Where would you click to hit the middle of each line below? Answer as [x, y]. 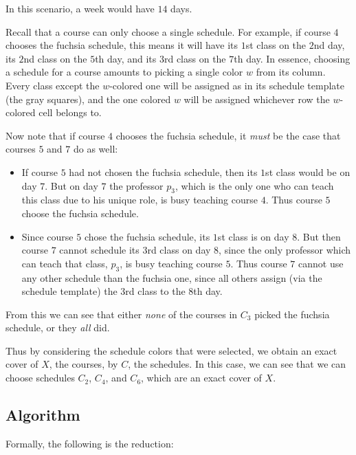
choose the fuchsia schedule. [80, 213]
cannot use [321, 263]
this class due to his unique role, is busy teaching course [140, 200]
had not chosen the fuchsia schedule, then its [163, 171]
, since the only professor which [285, 250]
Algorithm [43, 415]
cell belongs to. [70, 112]
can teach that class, [65, 263]
